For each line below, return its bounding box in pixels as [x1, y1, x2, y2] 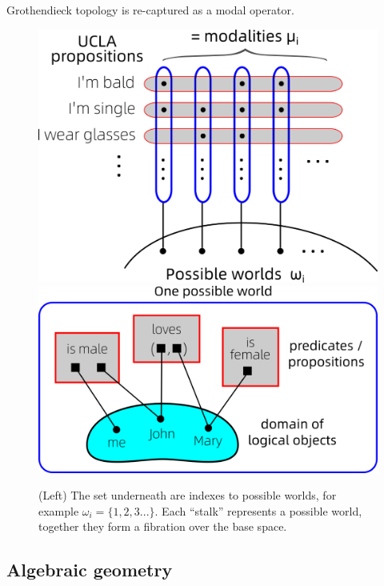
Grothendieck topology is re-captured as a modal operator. [6, 2, 294, 18]
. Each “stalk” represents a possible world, [154, 502, 362, 519]
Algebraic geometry [6, 557, 173, 582]
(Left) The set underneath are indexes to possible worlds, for [38, 487, 337, 504]
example [38, 502, 79, 519]
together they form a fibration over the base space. [38, 518, 287, 535]
